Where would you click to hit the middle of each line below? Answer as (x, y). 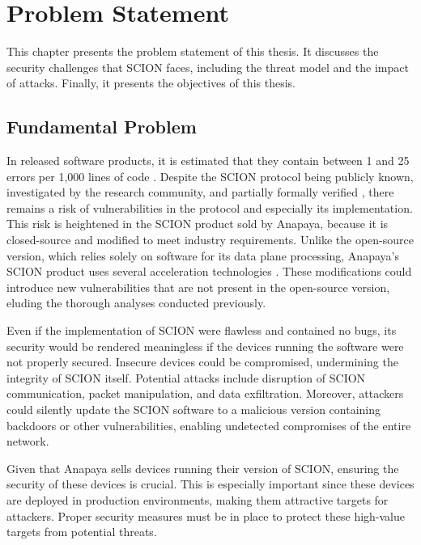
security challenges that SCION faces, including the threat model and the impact (208, 67)
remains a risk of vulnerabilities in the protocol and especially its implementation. (210, 207)
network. (28, 441)
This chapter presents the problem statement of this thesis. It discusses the (193, 51)
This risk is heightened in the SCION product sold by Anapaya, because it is (198, 224)
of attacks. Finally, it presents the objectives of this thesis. (151, 83)
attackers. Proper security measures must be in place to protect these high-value (206, 515)
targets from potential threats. (82, 532)
